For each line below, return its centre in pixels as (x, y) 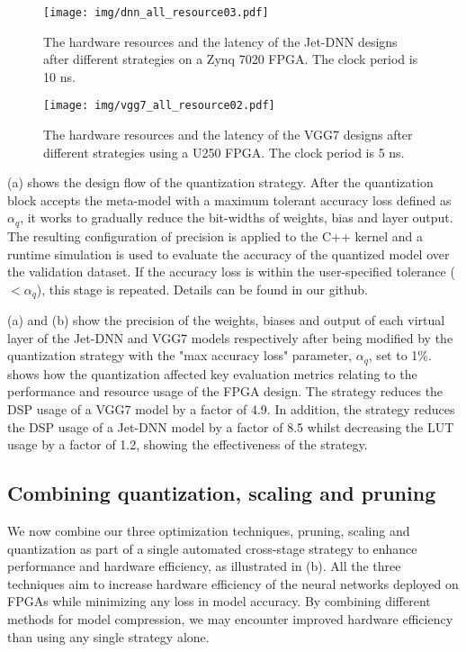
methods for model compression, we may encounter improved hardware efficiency (230, 618)
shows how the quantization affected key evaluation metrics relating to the (212, 373)
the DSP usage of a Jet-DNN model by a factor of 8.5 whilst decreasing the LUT (231, 426)
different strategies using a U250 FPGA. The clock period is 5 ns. (224, 152)
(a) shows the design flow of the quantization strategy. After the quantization (220, 182)
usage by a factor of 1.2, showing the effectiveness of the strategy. (188, 444)
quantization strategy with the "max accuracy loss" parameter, (180, 355)
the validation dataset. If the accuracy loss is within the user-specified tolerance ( (231, 272)
